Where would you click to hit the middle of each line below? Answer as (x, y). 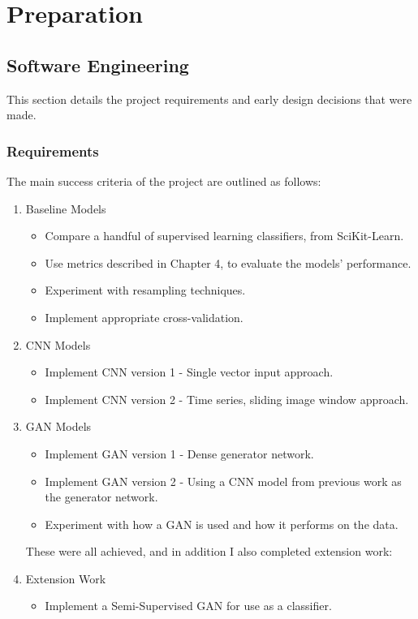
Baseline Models (66, 208)
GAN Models (58, 426)
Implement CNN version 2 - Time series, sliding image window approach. (227, 399)
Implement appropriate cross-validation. (144, 317)
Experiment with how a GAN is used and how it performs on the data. (222, 524)
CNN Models (58, 344)
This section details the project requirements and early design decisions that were (209, 99)
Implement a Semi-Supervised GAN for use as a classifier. (188, 606)
